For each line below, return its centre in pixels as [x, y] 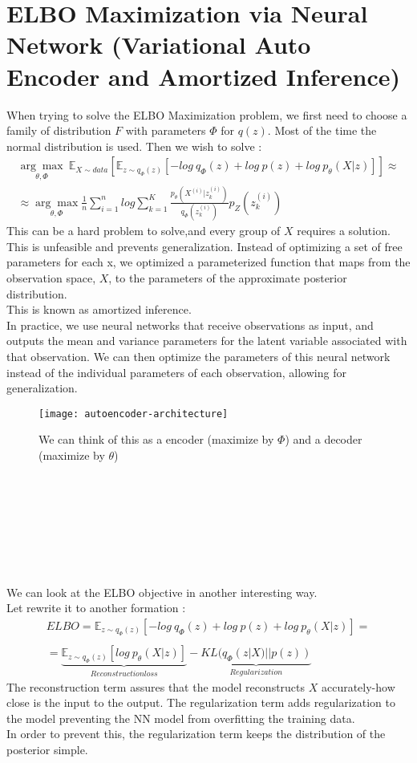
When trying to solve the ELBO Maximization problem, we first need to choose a [207, 114]
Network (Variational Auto [159, 45]
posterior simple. [47, 750]
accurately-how [358, 686]
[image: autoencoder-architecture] [134, 414]
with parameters [166, 130]
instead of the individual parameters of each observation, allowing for [176, 372]
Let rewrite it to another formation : [96, 608]
